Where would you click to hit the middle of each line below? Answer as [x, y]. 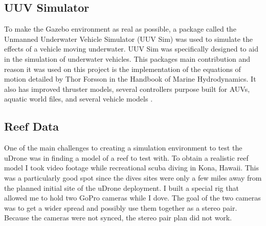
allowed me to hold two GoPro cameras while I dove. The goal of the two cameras [132, 198]
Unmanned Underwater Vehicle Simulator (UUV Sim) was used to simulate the [129, 39]
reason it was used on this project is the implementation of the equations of [123, 69]
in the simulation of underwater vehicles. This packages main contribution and [127, 58]
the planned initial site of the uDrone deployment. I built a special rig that [121, 187]
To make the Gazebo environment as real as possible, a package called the [120, 29]
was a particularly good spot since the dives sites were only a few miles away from [133, 177]
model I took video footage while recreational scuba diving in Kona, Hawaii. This [132, 168]
